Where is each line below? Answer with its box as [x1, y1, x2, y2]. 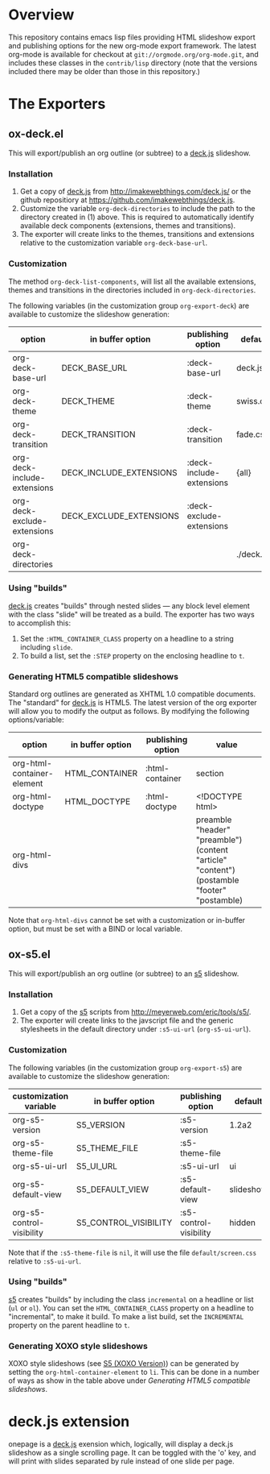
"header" [195, 824, 231, 836]
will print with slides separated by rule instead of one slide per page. [8, 1456, 235, 1466]
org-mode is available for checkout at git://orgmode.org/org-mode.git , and [8, 49, 259, 59]
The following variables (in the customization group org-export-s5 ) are [8, 1062, 243, 1073]
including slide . [19, 642, 73, 652]
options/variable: [8, 715, 64, 725]
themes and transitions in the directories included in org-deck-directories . [8, 284, 256, 295]
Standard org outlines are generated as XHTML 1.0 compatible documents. [8, 689, 256, 699]
